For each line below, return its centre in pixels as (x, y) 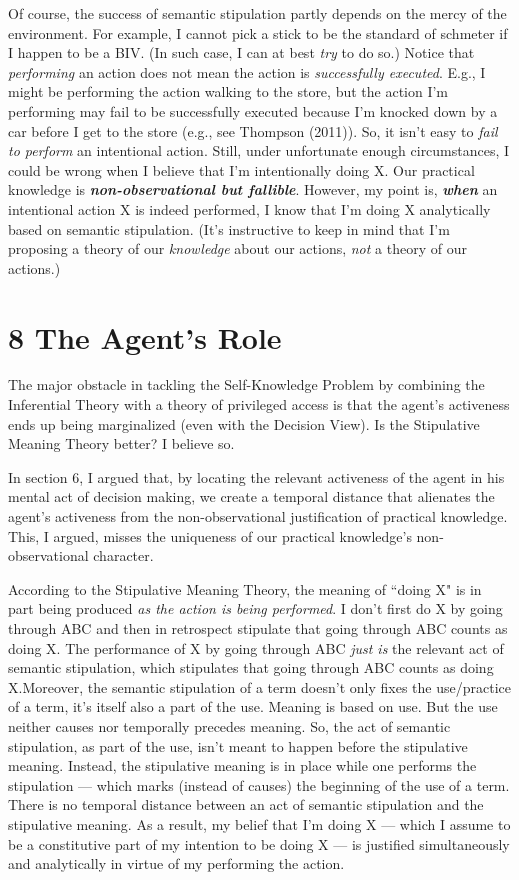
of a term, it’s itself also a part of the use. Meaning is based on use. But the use (253, 706)
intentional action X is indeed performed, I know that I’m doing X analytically (249, 208)
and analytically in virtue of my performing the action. (176, 863)
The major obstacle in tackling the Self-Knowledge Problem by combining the (246, 384)
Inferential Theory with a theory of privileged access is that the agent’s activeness (259, 404)
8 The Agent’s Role (145, 336)
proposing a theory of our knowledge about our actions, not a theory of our (237, 248)
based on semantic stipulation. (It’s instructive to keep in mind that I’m (229, 228)
